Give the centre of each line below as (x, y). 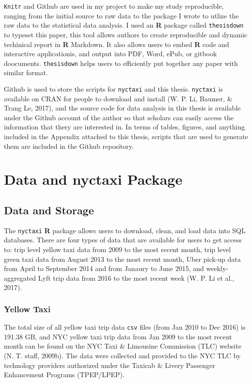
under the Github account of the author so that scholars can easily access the (119, 117)
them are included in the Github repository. (69, 146)
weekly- (217, 268)
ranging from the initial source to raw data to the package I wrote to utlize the (121, 15)
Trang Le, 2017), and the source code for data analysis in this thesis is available (122, 108)
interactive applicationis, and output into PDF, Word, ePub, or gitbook (110, 54)
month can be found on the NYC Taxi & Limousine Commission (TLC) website (123, 346)
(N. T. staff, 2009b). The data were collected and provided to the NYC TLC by (122, 356)
